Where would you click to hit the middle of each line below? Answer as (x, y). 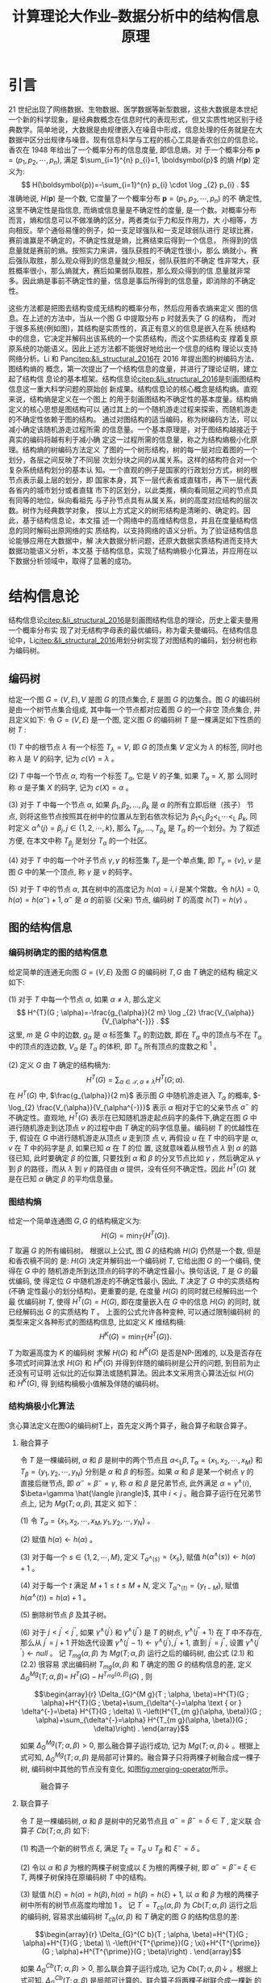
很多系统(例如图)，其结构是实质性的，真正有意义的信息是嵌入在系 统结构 (135, 328)
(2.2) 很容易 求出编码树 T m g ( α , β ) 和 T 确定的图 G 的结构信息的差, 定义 (136, 1665)
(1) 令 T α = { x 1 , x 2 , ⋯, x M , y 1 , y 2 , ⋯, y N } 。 (87, 1522)
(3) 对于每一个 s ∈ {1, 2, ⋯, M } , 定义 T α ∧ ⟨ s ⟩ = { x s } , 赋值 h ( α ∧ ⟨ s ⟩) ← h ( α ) (138, 1557)
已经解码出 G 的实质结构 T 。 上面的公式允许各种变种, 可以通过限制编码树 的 (134, 1312)
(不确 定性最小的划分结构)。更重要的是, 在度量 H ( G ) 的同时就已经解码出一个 (133, 1291)
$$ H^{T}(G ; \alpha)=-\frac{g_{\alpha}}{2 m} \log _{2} (106, 1012)
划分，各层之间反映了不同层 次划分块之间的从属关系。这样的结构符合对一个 (133, 460)
